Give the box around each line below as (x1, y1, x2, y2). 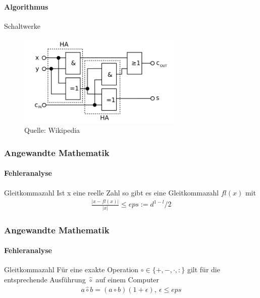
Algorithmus (4, 1, 48, 12)
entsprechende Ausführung (4, 274, 86, 285)
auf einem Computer (95, 274, 160, 285)
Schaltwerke (4, 20, 40, 31)
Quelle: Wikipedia (24, 125, 80, 135)
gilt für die (187, 264, 220, 275)
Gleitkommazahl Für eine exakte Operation (4, 264, 139, 275)
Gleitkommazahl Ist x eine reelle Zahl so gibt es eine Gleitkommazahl (4, 187, 219, 197)
